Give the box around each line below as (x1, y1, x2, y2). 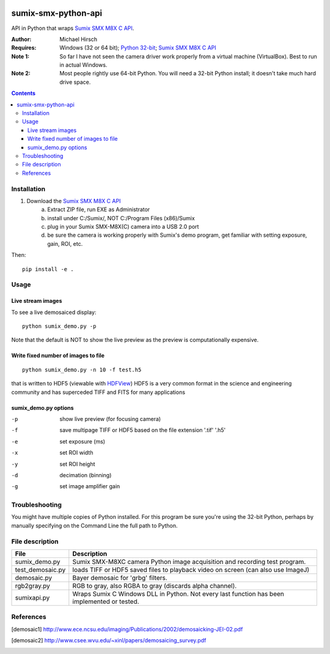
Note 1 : (11, 53, 30, 60)
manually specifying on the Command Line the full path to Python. (11, 522, 178, 529)
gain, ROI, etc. (47, 240, 83, 247)
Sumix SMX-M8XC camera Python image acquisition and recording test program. (72, 557, 306, 566)
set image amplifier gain (59, 483, 120, 490)
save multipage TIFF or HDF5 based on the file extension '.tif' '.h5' (59, 426, 226, 434)
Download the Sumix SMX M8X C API (26, 197, 121, 204)
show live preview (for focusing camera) (59, 415, 161, 422)
